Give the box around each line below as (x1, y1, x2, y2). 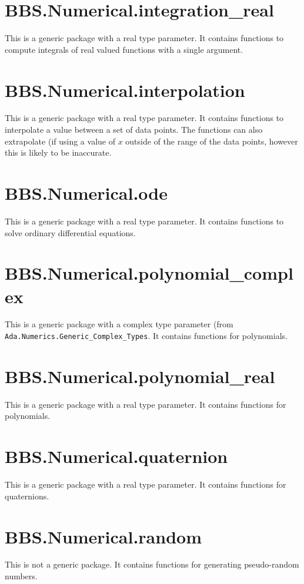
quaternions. (5, 489, 49, 502)
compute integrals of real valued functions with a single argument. (5, 43, 243, 55)
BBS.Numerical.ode (5, 181, 168, 204)
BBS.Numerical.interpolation (5, 78, 245, 102)
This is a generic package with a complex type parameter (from (5, 318, 233, 330)
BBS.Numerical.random (5, 524, 202, 548)
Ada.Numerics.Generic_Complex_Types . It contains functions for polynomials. (5, 330, 288, 342)
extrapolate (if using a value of (5, 135, 115, 147)
